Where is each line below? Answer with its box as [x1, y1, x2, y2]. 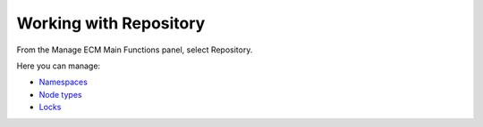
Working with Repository [16, 13, 206, 33]
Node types [38, 89, 82, 99]
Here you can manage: [16, 60, 101, 71]
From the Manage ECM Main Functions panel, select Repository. [16, 44, 253, 55]
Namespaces [38, 76, 89, 88]
